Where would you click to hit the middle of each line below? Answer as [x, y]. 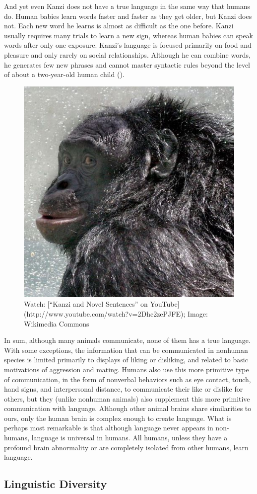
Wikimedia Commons [57, 323]
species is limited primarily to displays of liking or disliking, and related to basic [126, 360]
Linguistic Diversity [56, 484]
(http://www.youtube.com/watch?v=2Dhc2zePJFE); [105, 313]
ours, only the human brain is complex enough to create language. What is [118, 418]
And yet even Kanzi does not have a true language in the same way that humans [127, 6]
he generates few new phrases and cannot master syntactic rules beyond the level [127, 64]
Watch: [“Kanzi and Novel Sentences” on [86, 304]
